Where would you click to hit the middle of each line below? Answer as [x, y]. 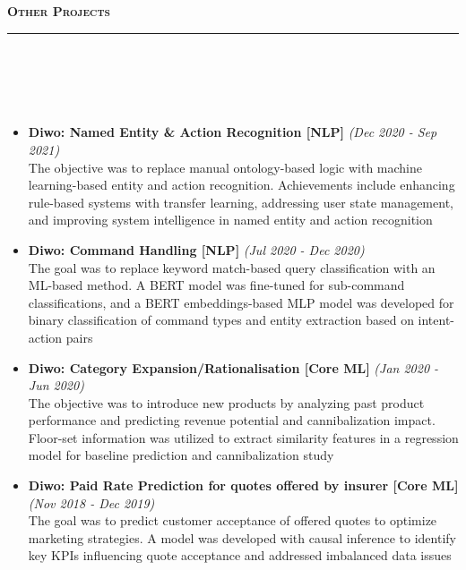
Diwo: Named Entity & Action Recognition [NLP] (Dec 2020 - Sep [233, 132]
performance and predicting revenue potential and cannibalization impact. [232, 420]
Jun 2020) [56, 385]
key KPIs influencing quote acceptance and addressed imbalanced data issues [240, 555]
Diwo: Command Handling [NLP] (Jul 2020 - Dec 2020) [196, 249]
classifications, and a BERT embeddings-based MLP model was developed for [241, 302]
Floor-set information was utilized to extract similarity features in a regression [243, 437]
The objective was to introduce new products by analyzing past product [226, 402]
